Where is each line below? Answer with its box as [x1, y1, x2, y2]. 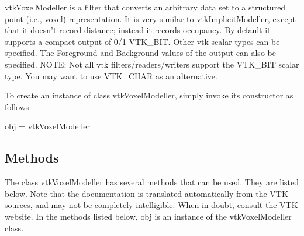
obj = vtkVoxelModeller [5, 120, 90, 132]
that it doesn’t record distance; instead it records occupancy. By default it [5, 24, 271, 36]
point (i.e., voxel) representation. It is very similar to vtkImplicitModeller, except [5, 12, 296, 24]
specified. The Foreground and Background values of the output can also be [5, 47, 276, 59]
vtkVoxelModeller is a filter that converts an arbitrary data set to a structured [5, 1, 286, 13]
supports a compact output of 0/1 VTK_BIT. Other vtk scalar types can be [5, 35, 280, 47]
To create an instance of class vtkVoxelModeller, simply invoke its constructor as [5, 89, 293, 101]
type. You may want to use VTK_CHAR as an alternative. [5, 69, 217, 82]
